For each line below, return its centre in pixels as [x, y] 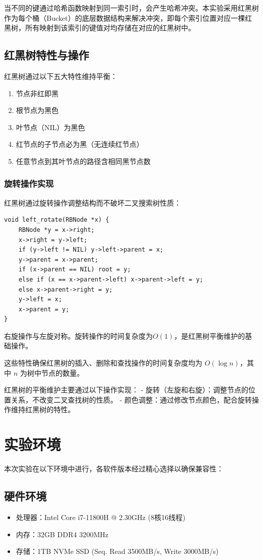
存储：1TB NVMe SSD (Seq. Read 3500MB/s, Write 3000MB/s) [117, 551]
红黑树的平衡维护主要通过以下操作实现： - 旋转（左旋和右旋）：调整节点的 [126, 390]
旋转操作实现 [29, 184]
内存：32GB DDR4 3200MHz [62, 534]
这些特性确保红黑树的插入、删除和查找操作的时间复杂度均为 [103, 363]
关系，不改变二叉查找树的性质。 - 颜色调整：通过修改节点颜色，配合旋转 [131, 399]
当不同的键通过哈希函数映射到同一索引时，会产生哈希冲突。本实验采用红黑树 [131, 8]
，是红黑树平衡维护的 [210, 335]
